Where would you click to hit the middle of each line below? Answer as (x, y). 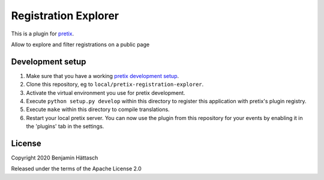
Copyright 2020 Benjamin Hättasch (55, 158)
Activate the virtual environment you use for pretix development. (106, 92)
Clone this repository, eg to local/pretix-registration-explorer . (115, 85)
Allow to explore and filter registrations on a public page (80, 44)
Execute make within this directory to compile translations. (98, 109)
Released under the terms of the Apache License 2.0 (76, 169)
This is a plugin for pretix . (43, 34)
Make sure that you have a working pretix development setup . (103, 76)
